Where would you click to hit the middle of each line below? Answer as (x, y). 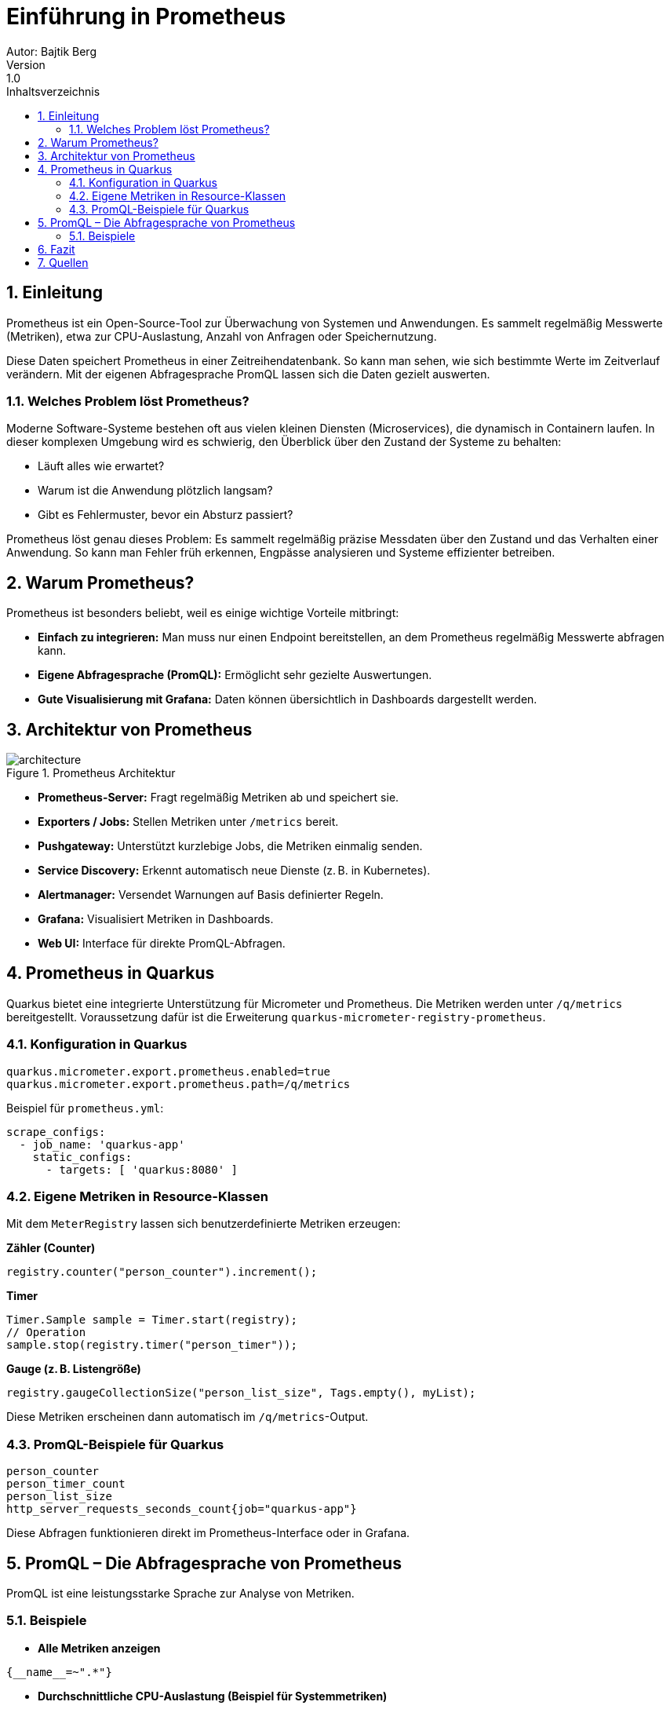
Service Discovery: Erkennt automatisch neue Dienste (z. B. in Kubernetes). (234, 871)
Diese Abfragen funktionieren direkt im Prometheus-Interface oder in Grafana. (208, 1533)
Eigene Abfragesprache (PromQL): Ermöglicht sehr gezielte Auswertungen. (235, 675)
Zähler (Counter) (51, 1248)
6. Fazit (56, 249)
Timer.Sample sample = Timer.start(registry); (152, 1320)
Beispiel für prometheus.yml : (85, 1108)
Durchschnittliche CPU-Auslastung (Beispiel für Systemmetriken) (213, 1696)
